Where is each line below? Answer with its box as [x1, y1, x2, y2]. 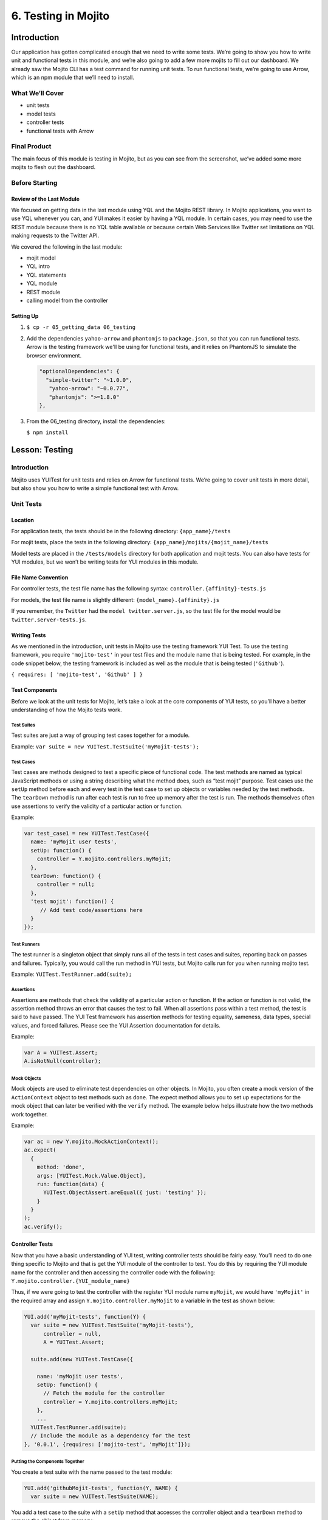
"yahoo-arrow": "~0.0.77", [49, 385, 129, 392]
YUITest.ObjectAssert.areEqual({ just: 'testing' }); [43, 1189, 207, 1196]
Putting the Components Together [11, 1459, 84, 1465]
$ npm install [26, 429, 69, 436]
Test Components [11, 686, 58, 694]
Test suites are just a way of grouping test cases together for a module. [11, 731, 190, 739]
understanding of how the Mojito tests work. [11, 706, 122, 713]
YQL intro [26, 263, 50, 270]
